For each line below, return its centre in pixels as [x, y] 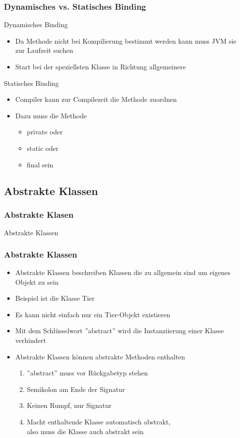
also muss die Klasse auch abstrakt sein [85, 431]
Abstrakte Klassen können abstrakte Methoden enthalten [100, 356]
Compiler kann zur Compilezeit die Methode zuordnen [96, 99]
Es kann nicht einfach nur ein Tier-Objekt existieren [93, 314]
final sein [40, 164]
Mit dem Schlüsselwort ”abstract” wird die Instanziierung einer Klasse [120, 331]
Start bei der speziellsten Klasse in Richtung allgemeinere [100, 66]
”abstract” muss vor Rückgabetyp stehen [87, 373]
